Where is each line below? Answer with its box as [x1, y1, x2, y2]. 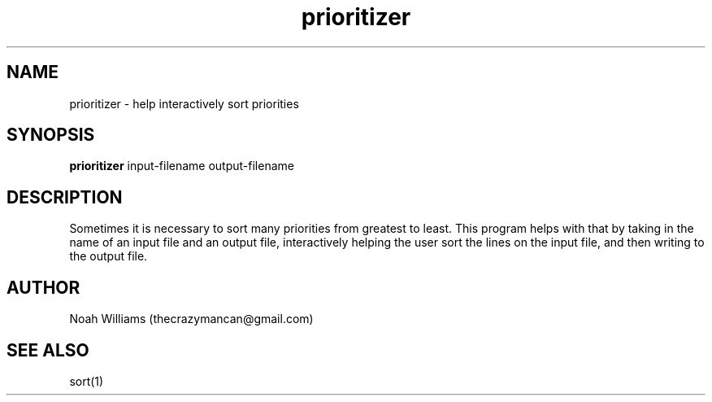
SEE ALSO [7, 339, 89, 360]
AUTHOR [7, 277, 80, 298]
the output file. [69, 249, 148, 264]
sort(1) [69, 374, 104, 388]
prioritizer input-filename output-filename [69, 159, 294, 173]
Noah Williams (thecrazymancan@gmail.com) [69, 312, 314, 326]
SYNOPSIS [7, 125, 95, 146]
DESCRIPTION [7, 186, 123, 208]
